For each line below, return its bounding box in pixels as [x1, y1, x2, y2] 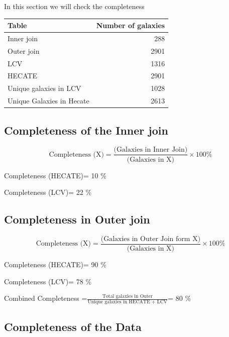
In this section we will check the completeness [4, 1, 145, 11]
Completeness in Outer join [4, 211, 150, 227]
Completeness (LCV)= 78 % [4, 276, 92, 286]
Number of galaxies [96, 20, 165, 31]
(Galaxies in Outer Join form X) [100, 235, 201, 243]
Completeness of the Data [4, 318, 142, 334]
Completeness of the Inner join [4, 122, 168, 138]
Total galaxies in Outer [102, 293, 153, 299]
